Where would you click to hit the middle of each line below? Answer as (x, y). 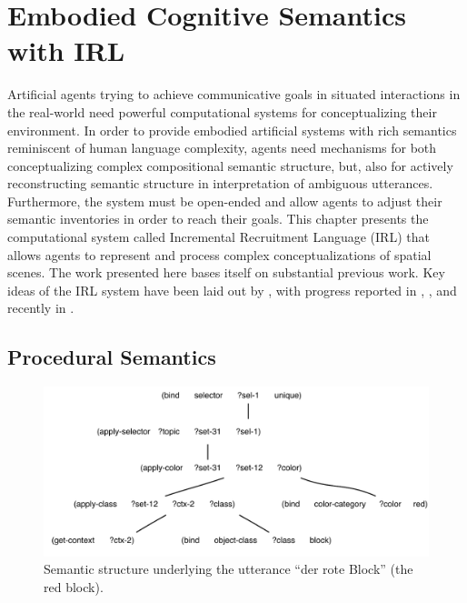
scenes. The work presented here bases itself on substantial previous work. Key (226, 272)
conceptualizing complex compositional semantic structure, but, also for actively (230, 165)
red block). (74, 586)
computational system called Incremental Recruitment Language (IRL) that (219, 237)
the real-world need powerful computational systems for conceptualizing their (222, 111)
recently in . (41, 308)
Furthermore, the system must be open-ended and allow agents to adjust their (225, 201)
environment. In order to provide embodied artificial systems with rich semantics (232, 130)
